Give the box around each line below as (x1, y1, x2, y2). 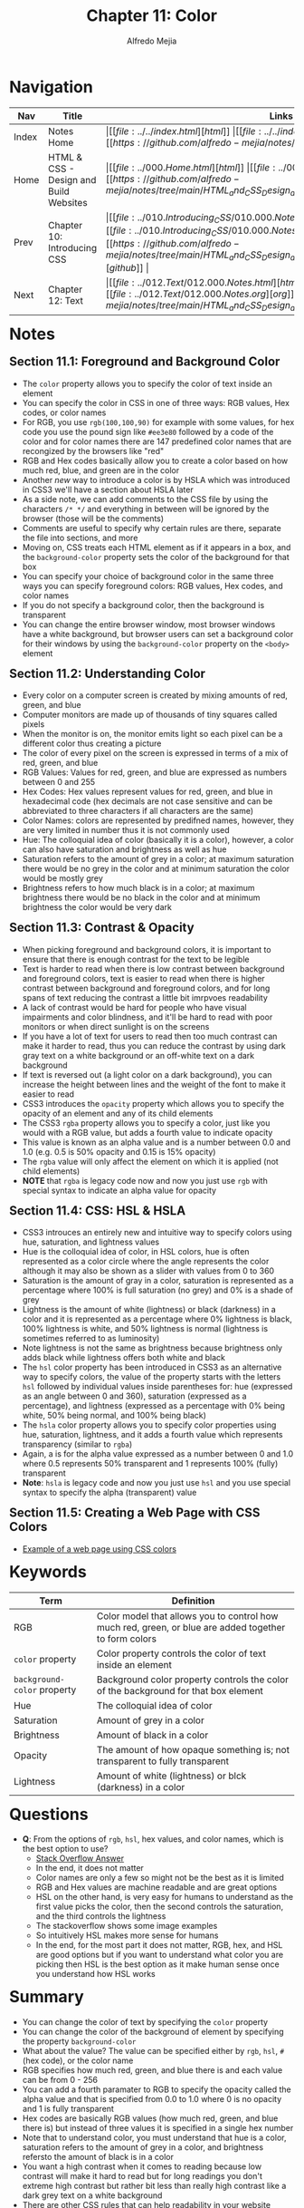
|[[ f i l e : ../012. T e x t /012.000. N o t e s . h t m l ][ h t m (105, 276, 297, 289)
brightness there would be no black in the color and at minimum (22, 892, 261, 903)
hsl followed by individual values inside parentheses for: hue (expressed (22, 1381, 293, 1392)
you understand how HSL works (35, 1969, 157, 1980)
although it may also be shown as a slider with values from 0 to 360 (22, 1265, 275, 1276)
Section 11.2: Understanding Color (9, 665, 206, 681)
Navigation (9, 76, 93, 97)
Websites (47, 196, 89, 208)
